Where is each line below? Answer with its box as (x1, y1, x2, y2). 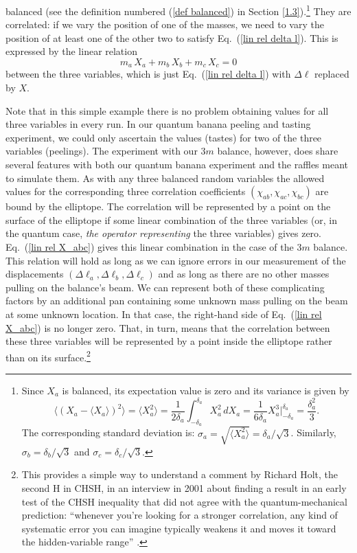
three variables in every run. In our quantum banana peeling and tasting (5, 117, 311, 131)
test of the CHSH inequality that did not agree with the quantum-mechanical (21, 494, 347, 508)
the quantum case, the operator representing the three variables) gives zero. (5, 226, 321, 240)
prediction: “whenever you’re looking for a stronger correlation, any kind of (21, 508, 338, 522)
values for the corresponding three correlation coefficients (5, 184, 246, 199)
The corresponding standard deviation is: (21, 425, 195, 440)
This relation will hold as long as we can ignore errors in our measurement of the (5, 253, 346, 267)
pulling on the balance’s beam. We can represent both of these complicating (5, 280, 325, 294)
